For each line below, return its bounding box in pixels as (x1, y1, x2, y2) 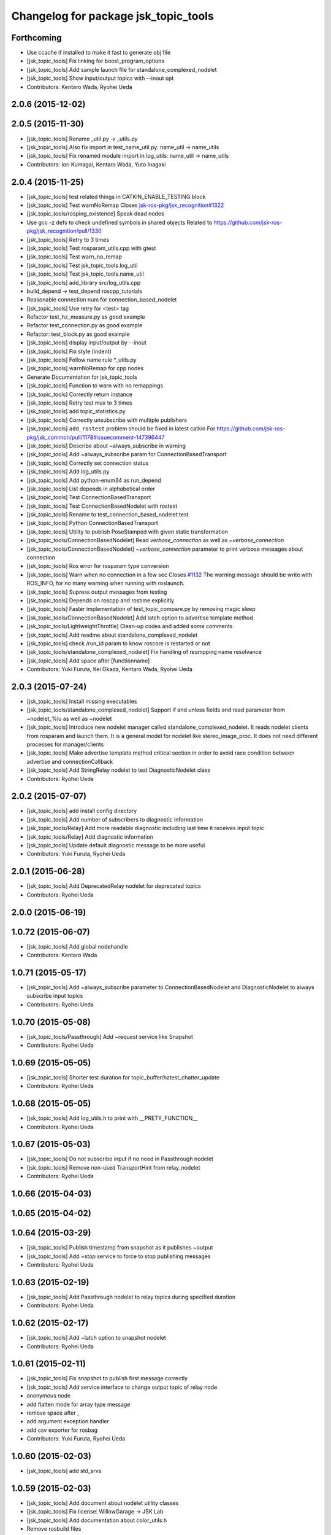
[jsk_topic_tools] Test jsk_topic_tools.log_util (26, 262, 138, 269)
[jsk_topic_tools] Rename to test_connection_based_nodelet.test (26, 511, 189, 518)
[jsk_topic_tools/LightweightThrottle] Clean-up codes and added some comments (26, 623, 233, 630)
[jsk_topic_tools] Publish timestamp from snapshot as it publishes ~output (26, 1244, 213, 1251)
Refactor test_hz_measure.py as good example (26, 313, 145, 321)
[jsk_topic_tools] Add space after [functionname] (26, 657, 150, 664)
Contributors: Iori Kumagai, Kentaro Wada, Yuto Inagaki (26, 160, 166, 168)
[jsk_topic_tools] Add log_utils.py (26, 468, 110, 475)
